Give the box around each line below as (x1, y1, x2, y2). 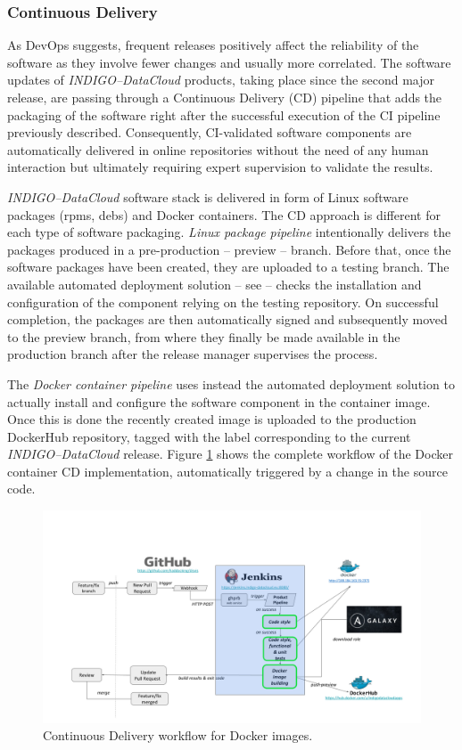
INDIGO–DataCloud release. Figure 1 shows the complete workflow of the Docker (7, 444, 453, 463)
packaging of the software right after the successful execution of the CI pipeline (7, 105, 441, 124)
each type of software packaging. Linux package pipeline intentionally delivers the (7, 223, 451, 241)
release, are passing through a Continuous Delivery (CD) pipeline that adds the (7, 88, 442, 106)
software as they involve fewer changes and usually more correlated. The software (7, 53, 451, 71)
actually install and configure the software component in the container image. (7, 392, 431, 411)
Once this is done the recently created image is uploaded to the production (7, 410, 417, 428)
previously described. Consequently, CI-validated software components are (7, 123, 412, 142)
